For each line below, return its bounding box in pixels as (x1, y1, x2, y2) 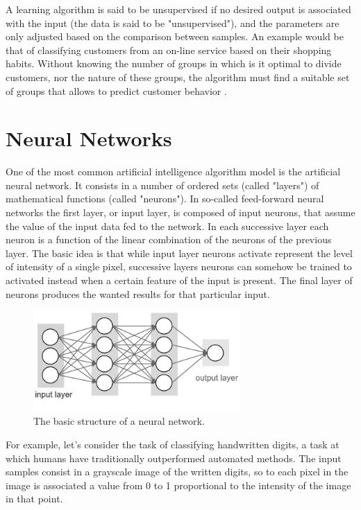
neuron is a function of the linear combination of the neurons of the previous (6, 232, 332, 247)
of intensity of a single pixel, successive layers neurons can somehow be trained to (6, 259, 352, 274)
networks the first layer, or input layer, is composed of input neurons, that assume (6, 205, 355, 220)
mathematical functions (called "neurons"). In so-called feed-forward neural (6, 191, 324, 206)
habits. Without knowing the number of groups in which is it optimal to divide (6, 56, 342, 71)
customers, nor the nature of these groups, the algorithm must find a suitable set (6, 69, 350, 84)
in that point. (6, 491, 63, 506)
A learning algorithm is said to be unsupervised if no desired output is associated (6, 2, 351, 16)
